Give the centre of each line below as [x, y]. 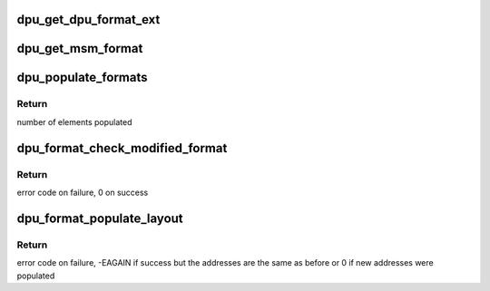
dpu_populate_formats [82, 78]
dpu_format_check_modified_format [122, 148]
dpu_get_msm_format [80, 48]
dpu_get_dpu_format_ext [88, 19]
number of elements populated [74, 121]
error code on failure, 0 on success [83, 192]
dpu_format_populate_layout [100, 218]
